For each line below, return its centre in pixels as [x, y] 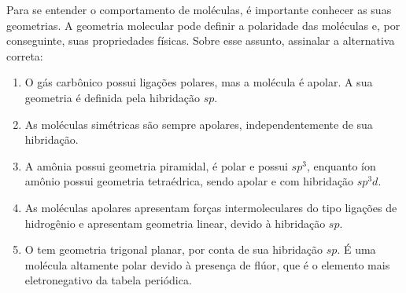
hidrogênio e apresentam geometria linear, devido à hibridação [175, 223]
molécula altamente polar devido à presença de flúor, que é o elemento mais [207, 264]
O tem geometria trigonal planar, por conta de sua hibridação [174, 249]
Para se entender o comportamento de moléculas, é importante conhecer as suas [199, 9]
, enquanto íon [341, 165]
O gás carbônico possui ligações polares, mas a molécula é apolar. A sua [199, 82]
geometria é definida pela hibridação [112, 97]
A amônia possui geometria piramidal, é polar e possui [156, 165]
